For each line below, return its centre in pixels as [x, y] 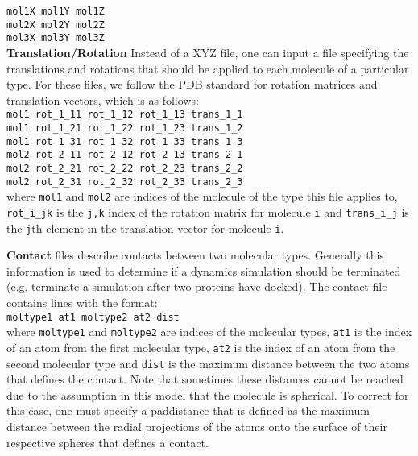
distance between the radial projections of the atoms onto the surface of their [197, 427]
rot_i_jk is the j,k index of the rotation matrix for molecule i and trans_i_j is [208, 211]
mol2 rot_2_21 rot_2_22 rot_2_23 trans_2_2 [125, 168]
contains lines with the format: [82, 303]
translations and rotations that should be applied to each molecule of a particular [208, 68]
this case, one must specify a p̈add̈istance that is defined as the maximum [188, 410]
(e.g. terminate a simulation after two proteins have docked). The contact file [197, 286]
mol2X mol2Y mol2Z [56, 25]
